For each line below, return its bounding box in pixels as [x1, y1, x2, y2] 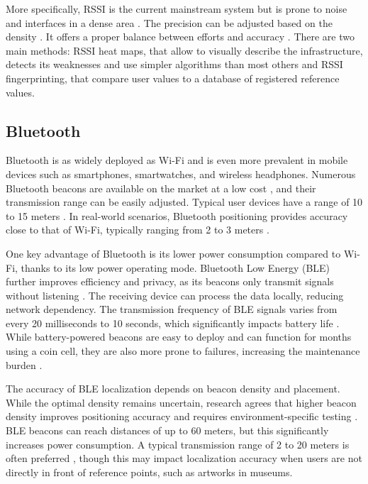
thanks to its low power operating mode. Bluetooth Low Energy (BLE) [21, 260, 330, 275]
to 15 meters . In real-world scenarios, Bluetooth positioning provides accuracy [6, 208, 348, 223]
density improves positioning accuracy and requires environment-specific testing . [6, 409, 358, 424]
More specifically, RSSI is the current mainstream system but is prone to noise [6, 1, 347, 16]
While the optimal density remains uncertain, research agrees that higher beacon [6, 395, 357, 409]
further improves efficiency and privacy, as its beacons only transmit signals [6, 274, 334, 289]
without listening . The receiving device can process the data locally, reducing [6, 287, 344, 302]
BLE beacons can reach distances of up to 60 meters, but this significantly [6, 423, 329, 438]
